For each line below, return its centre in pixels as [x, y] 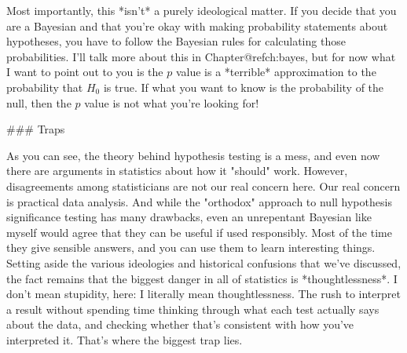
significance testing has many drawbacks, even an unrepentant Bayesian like [189, 217]
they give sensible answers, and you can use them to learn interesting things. [191, 247]
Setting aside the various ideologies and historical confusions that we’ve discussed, [204, 262]
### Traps [36, 129]
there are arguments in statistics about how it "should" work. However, [177, 171]
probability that [45, 87]
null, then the [39, 102]
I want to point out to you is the [85, 72]
